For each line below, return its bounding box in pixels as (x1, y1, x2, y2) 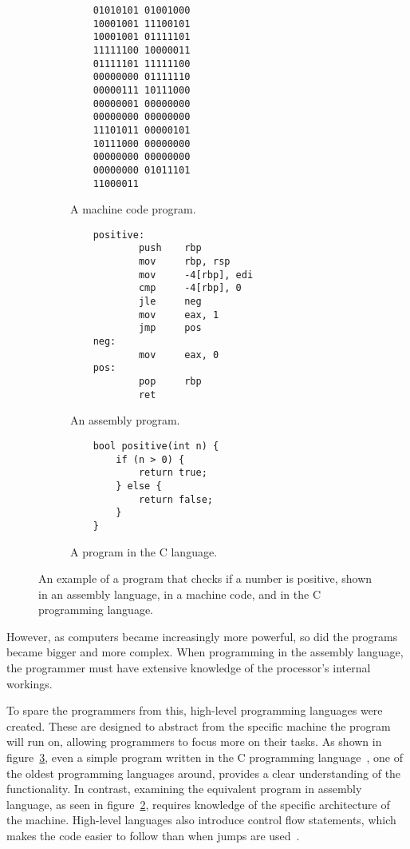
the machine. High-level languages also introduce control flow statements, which (6, 811, 396, 828)
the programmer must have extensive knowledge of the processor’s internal (6, 660, 371, 676)
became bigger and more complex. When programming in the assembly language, (6, 644, 404, 660)
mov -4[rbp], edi (138, 269, 254, 281)
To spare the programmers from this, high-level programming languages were (6, 702, 383, 719)
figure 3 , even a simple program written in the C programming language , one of (6, 749, 403, 766)
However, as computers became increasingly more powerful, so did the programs (6, 628, 398, 644)
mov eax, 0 (138, 349, 219, 361)
